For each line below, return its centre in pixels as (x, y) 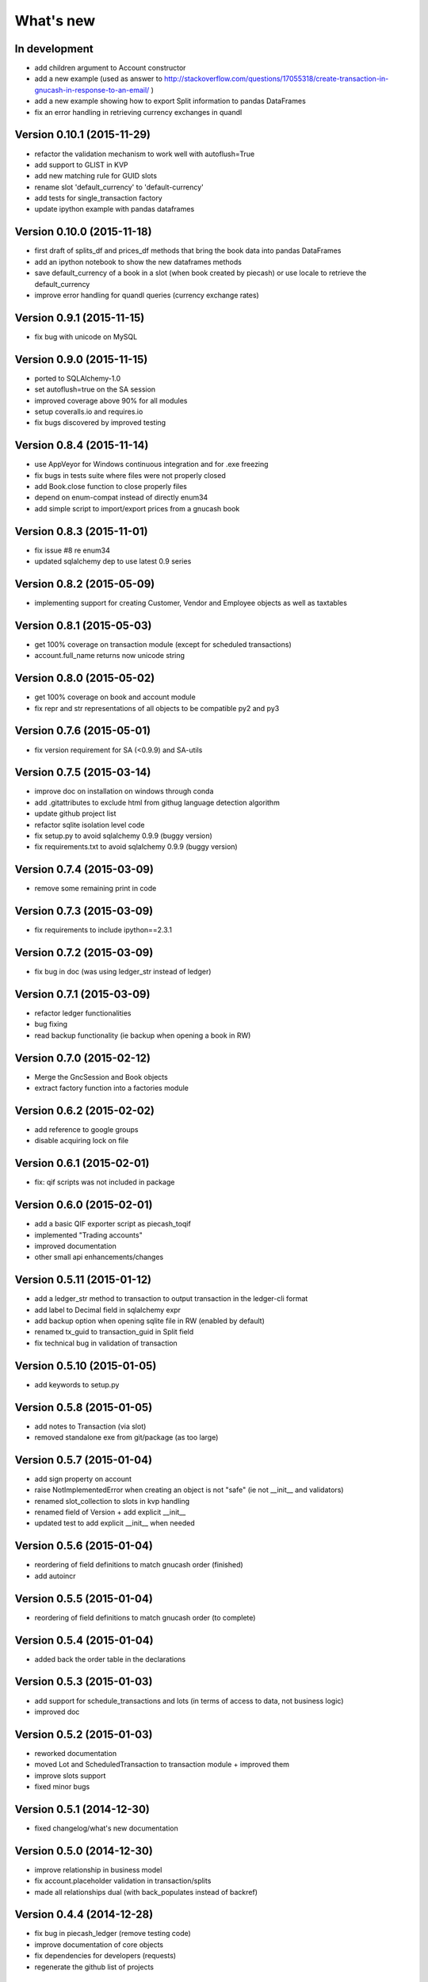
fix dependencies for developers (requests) (105, 1956)
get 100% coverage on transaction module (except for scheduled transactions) (163, 644)
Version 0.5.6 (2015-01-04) (84, 1546)
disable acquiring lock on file (82, 1141)
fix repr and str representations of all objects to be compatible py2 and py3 (157, 708)
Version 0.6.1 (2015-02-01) (82, 1163)
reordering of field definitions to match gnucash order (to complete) (145, 1617)
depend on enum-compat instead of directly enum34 (121, 497)
